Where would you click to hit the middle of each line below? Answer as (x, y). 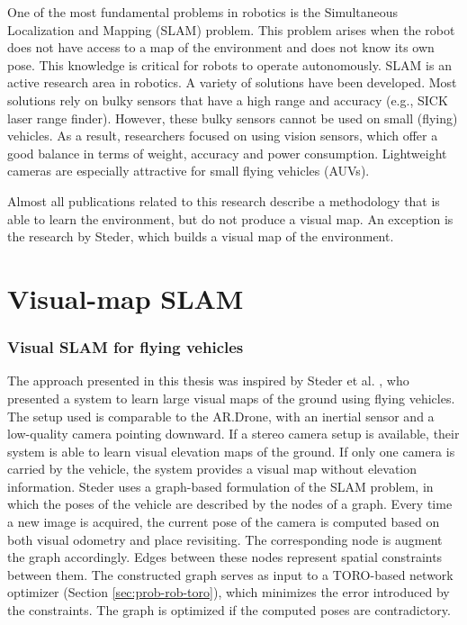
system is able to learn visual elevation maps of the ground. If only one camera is (231, 451)
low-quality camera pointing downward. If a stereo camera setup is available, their (233, 434)
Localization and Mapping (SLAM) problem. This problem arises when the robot (231, 29)
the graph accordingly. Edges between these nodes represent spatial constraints (225, 557)
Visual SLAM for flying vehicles (126, 347)
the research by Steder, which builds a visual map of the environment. (201, 236)
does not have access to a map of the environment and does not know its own (221, 47)
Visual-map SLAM (126, 298)
